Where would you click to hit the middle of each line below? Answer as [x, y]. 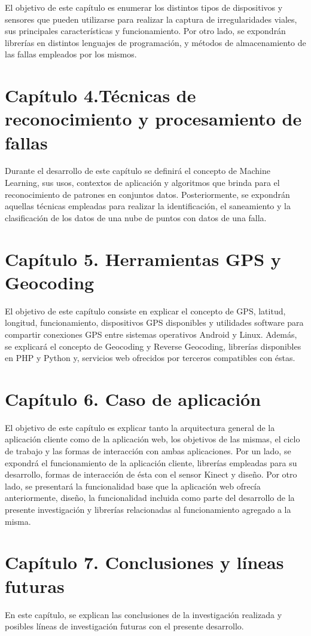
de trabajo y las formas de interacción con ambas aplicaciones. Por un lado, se [148, 451]
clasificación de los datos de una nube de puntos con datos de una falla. [136, 217]
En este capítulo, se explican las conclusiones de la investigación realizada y [144, 614]
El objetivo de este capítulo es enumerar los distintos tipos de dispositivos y [144, 7]
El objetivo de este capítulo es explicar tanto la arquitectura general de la [140, 427]
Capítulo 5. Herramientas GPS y [143, 259]
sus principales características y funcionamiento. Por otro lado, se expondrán [145, 31]
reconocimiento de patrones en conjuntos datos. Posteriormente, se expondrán [147, 194]
